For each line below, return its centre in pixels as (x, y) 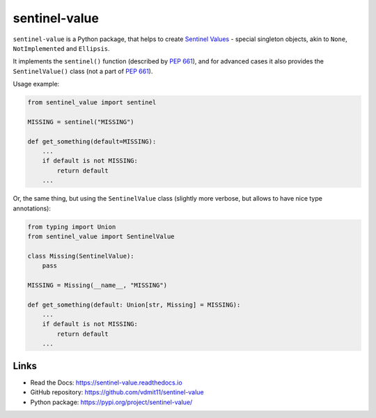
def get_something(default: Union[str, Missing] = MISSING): (134, 304)
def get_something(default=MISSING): (92, 141)
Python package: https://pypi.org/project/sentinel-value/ (111, 402)
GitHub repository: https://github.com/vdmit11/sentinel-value (117, 392)
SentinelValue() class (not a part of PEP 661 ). (83, 71)
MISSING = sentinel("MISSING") (81, 122)
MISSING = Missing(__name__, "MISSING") (97, 285)
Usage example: (36, 84)
